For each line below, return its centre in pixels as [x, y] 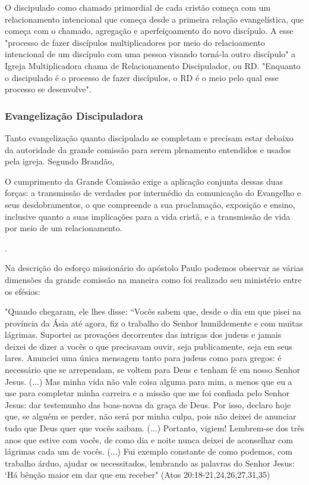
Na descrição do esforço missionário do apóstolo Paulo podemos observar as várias [154, 268]
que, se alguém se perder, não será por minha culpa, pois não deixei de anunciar [151, 416]
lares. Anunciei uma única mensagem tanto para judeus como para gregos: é [143, 358]
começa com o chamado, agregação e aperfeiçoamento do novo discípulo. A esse [149, 31]
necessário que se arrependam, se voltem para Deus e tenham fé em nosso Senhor [153, 370]
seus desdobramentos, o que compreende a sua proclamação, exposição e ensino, [150, 204]
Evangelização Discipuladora [74, 115]
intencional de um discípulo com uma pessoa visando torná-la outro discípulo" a [150, 54]
